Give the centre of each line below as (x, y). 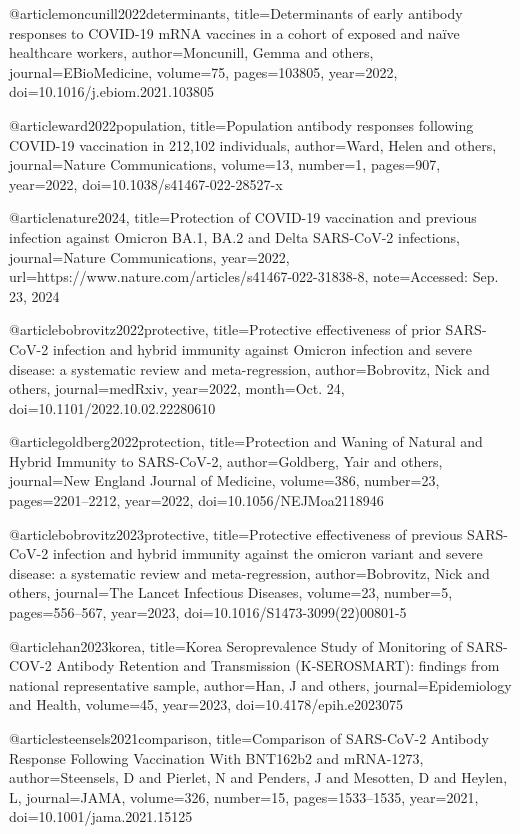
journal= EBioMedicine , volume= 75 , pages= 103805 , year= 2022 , (203, 71)
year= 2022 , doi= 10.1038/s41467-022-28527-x (146, 183)
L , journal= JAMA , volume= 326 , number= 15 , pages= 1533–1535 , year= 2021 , (244, 796)
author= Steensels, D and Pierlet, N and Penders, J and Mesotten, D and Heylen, (258, 777)
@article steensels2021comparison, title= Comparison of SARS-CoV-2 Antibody (249, 738)
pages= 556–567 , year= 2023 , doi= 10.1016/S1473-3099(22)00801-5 (208, 612)
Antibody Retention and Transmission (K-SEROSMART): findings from (278, 665)
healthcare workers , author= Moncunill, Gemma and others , (191, 52)
